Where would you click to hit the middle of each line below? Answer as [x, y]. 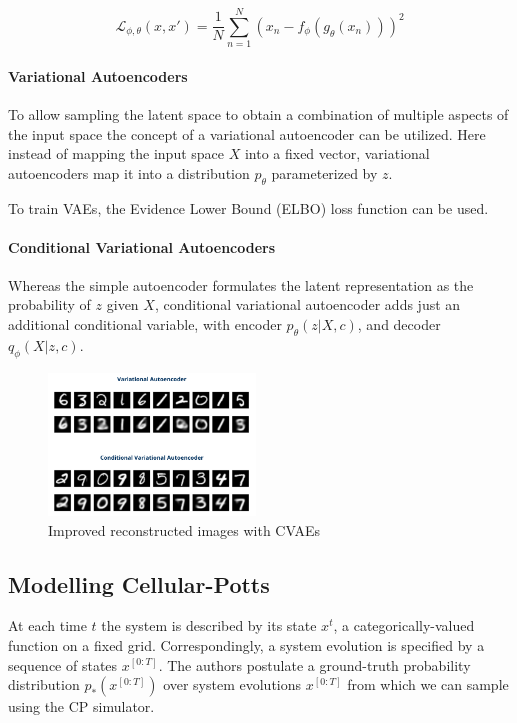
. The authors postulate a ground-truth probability [314, 664]
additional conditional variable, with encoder [145, 324]
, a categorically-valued [404, 625]
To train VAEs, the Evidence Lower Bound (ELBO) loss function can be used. [248, 207]
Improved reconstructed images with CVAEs [184, 529]
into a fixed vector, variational [337, 153]
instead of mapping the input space [116, 153]
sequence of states [63, 664]
